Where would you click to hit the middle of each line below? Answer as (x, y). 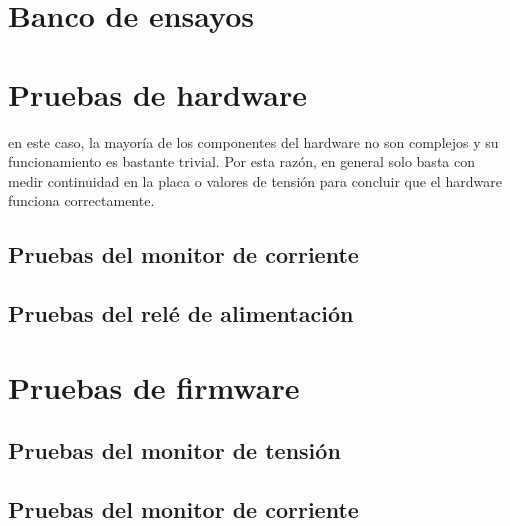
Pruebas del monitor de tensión (174, 450)
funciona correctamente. (81, 200)
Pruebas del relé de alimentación (181, 313)
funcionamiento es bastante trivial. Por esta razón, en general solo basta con (241, 161)
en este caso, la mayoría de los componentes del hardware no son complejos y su (253, 141)
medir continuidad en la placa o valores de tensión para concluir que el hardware (255, 180)
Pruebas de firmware (154, 386)
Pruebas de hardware (158, 93)
